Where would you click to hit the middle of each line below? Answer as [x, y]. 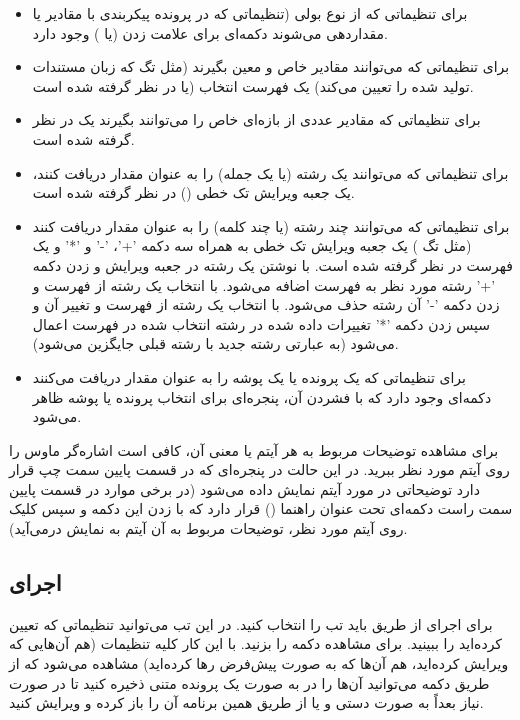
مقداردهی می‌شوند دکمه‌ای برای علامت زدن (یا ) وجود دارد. [210, 32]
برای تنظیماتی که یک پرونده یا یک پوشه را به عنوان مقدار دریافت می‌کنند [249, 376]
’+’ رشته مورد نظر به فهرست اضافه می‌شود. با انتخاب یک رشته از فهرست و [264, 284]
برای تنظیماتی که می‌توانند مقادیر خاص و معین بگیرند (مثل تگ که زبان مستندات [271, 66]
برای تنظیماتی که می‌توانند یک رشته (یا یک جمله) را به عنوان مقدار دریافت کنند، [270, 172]
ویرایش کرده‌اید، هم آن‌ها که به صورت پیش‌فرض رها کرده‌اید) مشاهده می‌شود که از [259, 663]
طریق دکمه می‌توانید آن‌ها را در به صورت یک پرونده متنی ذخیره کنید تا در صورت [249, 682]
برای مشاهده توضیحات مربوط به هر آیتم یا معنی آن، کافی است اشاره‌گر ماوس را [254, 449]
